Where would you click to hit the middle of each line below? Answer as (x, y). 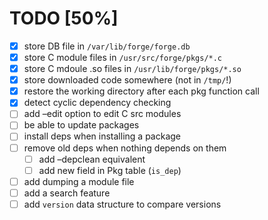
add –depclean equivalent (92, 159)
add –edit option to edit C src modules (102, 114)
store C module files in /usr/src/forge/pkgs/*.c (123, 57)
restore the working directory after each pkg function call (141, 91)
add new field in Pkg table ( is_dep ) (110, 170)
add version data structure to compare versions (122, 204)
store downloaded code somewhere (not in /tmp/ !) (127, 80)
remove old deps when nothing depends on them (125, 148)
